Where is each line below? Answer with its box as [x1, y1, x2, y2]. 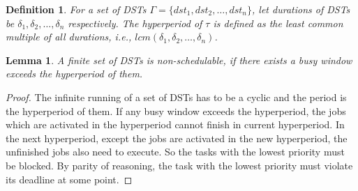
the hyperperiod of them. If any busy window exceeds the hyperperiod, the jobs [6, 103, 346, 118]
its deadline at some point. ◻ [6, 171, 133, 186]
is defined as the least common [213, 15, 343, 30]
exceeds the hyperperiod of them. [6, 66, 143, 81]
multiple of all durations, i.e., [6, 29, 132, 44]
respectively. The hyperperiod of [68, 15, 202, 30]
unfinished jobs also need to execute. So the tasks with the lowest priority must [6, 144, 345, 159]
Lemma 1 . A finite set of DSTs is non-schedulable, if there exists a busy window [6, 52, 352, 67]
